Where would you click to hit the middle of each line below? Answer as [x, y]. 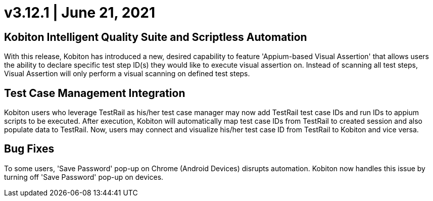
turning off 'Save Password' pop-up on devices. [84, 177]
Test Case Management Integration [95, 93]
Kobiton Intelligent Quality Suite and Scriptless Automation [156, 37]
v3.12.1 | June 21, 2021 [80, 13]
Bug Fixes [29, 149]
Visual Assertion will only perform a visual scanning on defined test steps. [127, 74]
